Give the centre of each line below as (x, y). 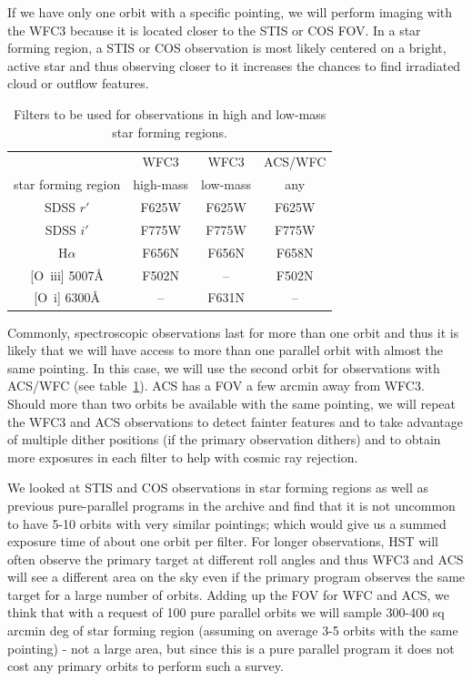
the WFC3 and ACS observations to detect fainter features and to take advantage (236, 421)
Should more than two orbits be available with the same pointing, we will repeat (231, 403)
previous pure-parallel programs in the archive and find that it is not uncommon (231, 505)
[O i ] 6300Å (67, 297)
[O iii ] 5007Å (67, 274)
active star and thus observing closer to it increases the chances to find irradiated (234, 65)
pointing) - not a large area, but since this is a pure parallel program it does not (231, 648)
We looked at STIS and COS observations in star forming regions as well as (218, 488)
